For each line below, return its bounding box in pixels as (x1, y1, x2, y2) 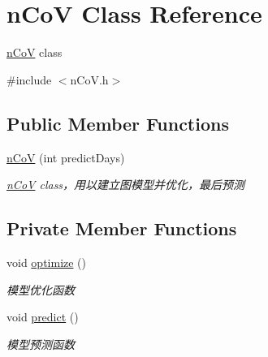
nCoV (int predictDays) (6, 148, 125, 166)
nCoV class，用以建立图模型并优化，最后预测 (6, 176, 245, 193)
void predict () (6, 308, 79, 325)
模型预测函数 (6, 335, 75, 352)
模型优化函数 (6, 281, 75, 298)
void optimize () (6, 253, 87, 270)
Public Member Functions (6, 110, 229, 135)
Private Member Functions (6, 216, 237, 241)
